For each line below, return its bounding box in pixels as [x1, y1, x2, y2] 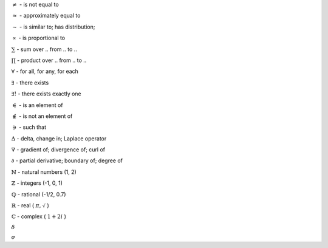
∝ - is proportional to [12, 34, 66, 42]
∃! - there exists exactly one [11, 90, 81, 97]
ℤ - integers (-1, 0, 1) [11, 179, 63, 187]
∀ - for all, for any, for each [11, 67, 79, 75]
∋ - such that [12, 123, 47, 131]
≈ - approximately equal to [12, 12, 81, 19]
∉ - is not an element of [12, 112, 73, 120]
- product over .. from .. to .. [17, 57, 87, 64]
